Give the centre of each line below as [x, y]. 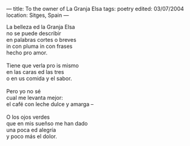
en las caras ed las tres [35, 72]
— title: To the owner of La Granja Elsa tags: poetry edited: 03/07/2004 [95, 9]
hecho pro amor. [27, 53]
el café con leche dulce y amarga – [50, 104]
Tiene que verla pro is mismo [42, 65]
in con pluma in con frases [39, 46]
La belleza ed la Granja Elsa [41, 27]
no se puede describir [34, 33]
